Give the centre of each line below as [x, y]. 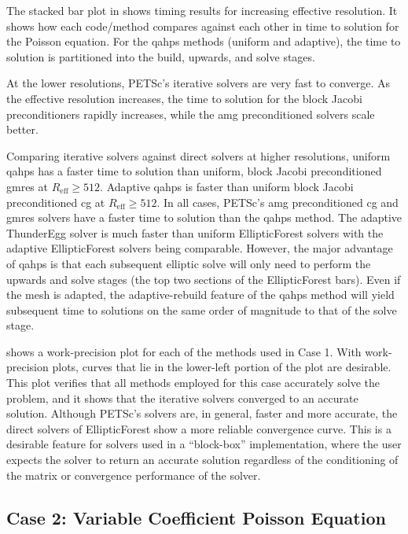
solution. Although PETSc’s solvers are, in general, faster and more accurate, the [202, 413]
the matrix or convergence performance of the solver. [134, 475]
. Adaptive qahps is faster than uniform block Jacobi [227, 186]
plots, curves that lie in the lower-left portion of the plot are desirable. [222, 367]
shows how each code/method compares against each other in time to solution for [203, 26]
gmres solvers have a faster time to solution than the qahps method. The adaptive [204, 217]
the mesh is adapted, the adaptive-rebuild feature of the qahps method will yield [200, 295]
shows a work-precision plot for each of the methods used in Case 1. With [184, 351]
